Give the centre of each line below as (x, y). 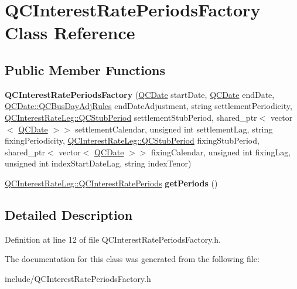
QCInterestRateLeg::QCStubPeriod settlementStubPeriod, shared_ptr (131, 117)
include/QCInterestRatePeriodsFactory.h (78, 278)
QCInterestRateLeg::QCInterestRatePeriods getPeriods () (111, 183)
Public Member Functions (85, 69)
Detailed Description (69, 214)
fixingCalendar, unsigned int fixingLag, (221, 152)
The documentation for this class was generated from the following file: (132, 259)
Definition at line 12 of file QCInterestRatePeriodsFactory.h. (113, 239)
